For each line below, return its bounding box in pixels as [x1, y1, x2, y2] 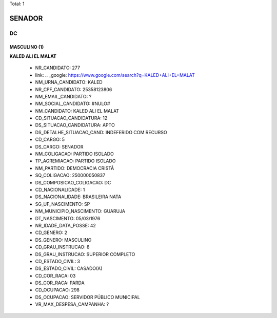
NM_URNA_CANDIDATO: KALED [35, 79, 103, 86]
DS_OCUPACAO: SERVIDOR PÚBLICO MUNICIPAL [35, 294, 141, 300]
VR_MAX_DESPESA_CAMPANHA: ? [35, 301, 109, 307]
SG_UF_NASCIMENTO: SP [35, 201, 90, 207]
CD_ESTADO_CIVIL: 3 [35, 258, 81, 264]
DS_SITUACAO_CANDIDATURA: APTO [35, 122, 115, 128]
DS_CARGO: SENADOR [35, 143, 84, 150]
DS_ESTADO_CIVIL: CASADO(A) [35, 265, 103, 271]
